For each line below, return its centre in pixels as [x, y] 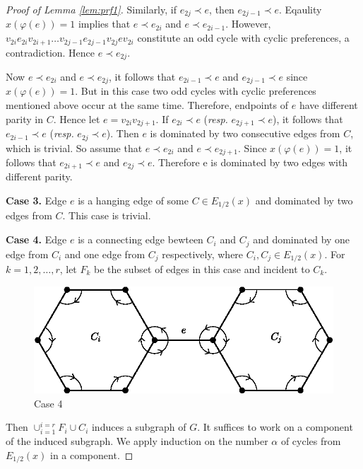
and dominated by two [304, 200]
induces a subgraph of [139, 427]
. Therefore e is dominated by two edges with [250, 162]
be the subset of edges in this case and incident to [202, 268]
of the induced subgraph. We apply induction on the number [137, 441]
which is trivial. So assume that [74, 147]
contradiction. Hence [50, 52]
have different [328, 105]
